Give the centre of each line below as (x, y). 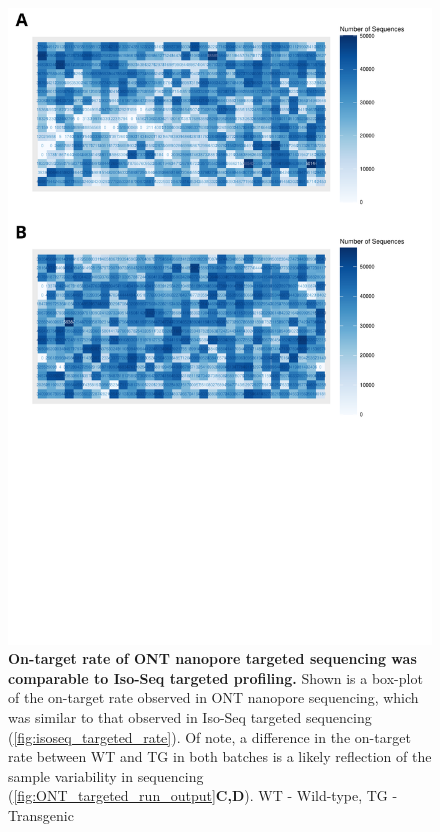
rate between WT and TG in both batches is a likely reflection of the (220, 756)
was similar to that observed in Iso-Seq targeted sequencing (190, 716)
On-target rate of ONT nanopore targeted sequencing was (212, 658)
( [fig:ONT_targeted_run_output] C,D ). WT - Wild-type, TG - (203, 795)
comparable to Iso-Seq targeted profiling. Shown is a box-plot (215, 677)
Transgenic (41, 814)
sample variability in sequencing (106, 775)
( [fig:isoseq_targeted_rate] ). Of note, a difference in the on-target (209, 736)
